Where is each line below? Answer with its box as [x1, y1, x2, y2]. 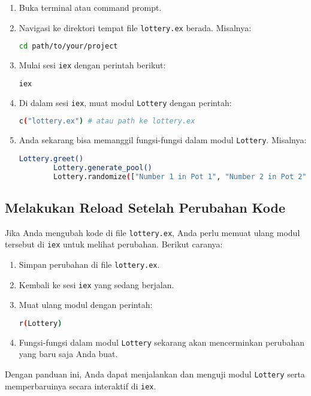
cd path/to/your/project [19, 42, 118, 51]
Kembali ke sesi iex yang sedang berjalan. [19, 278, 174, 291]
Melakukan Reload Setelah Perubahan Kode [5, 198, 286, 216]
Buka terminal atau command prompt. [19, 1, 162, 13]
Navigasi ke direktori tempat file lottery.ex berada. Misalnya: [19, 21, 252, 34]
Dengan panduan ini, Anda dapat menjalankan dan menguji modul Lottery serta [5, 368, 305, 380]
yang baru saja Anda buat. [19, 347, 118, 360]
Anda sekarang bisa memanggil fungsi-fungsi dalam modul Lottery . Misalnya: [19, 134, 307, 146]
